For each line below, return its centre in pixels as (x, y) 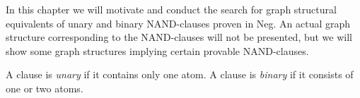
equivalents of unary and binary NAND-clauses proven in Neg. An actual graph (178, 23)
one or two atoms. (45, 88)
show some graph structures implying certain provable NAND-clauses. (157, 50)
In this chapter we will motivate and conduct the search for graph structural (171, 9)
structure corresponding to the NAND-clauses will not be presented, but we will (179, 37)
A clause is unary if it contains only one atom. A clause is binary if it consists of (180, 74)
